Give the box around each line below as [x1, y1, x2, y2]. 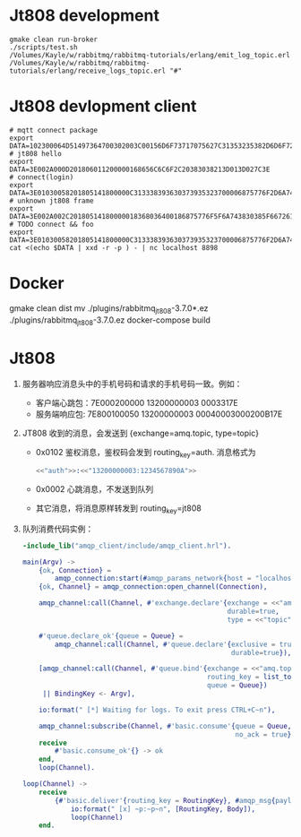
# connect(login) [9, 172, 74, 182]
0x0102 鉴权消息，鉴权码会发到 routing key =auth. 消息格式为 [35, 447, 256, 460]
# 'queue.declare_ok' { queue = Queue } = [39, 631, 184, 641]
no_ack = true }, [235, 729, 296, 739]
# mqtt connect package [9, 125, 99, 134]
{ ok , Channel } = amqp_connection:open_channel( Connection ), [39, 582, 268, 591]
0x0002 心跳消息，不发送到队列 [35, 484, 154, 495]
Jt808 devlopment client [9, 96, 197, 116]
